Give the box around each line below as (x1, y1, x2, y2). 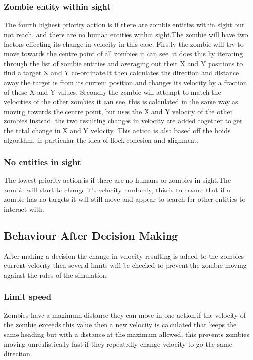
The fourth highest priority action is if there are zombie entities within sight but (4, 20, 245, 30)
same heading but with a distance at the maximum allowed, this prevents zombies (4, 329, 250, 339)
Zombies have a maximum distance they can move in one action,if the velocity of (4, 310, 246, 320)
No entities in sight (4, 155, 81, 168)
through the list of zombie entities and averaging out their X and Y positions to (4, 58, 243, 68)
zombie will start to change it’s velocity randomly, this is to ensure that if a (4, 184, 231, 194)
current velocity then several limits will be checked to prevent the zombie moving (4, 260, 247, 270)
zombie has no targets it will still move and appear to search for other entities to (4, 194, 246, 204)
